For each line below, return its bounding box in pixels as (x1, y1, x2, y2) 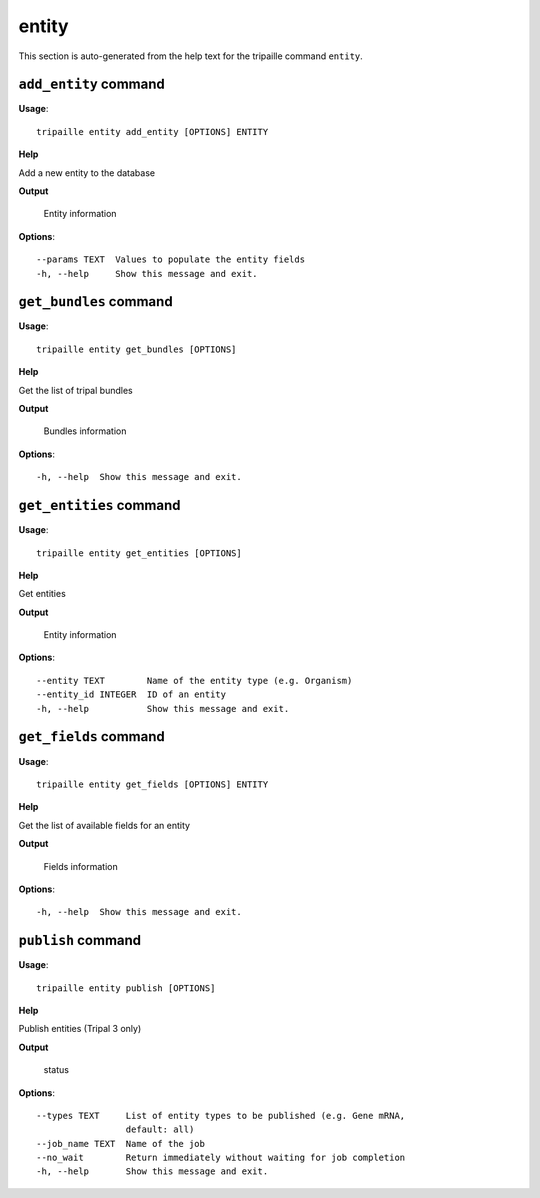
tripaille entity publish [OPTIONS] (36, 982, 216, 994)
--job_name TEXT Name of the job (36, 1138, 205, 1149)
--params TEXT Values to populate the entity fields (36, 254, 305, 265)
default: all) (125, 1124, 195, 1135)
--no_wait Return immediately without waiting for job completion (36, 1152, 406, 1164)
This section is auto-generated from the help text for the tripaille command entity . (18, 50, 364, 62)
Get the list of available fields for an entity (18, 819, 190, 831)
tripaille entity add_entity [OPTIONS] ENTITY (36, 126, 269, 137)
